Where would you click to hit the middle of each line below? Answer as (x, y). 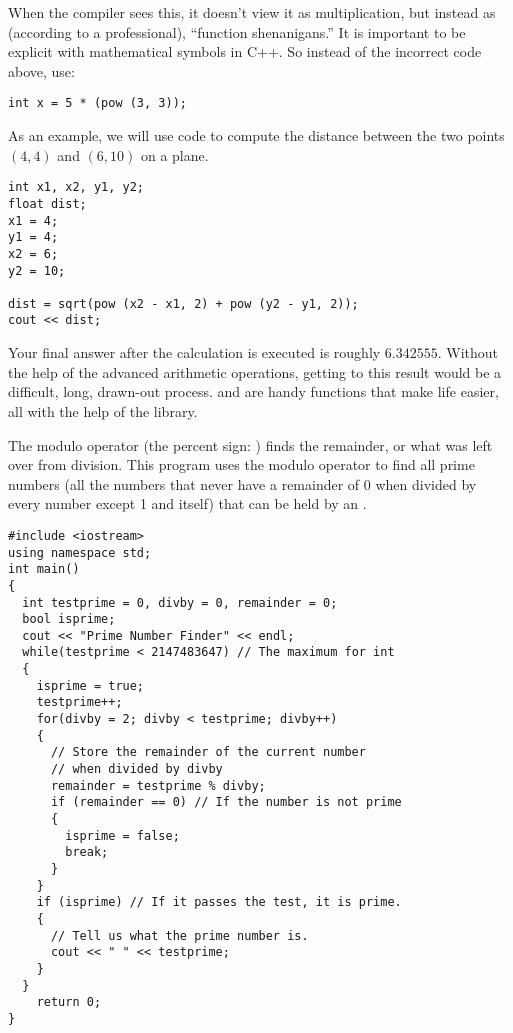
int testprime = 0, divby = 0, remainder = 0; (180, 602)
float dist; (47, 203)
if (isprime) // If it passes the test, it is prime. (219, 902)
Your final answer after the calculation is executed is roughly (194, 352)
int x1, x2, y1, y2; (76, 187)
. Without (468, 352)
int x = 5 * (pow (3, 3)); (97, 103)
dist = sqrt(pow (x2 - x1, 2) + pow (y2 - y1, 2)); (183, 303)
